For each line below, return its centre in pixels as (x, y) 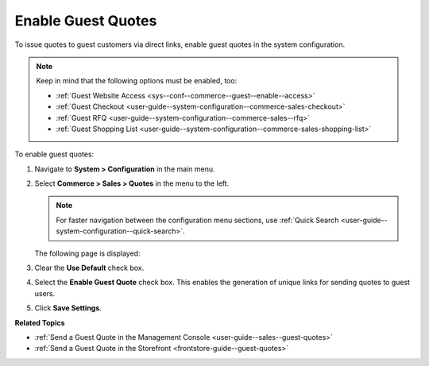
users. (45, 293)
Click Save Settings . (68, 308)
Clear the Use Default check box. (89, 268)
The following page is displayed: (87, 253)
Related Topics (40, 322)
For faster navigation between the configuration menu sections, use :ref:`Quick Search (197, 220)
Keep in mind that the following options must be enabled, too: (137, 81)
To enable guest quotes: (54, 154)
